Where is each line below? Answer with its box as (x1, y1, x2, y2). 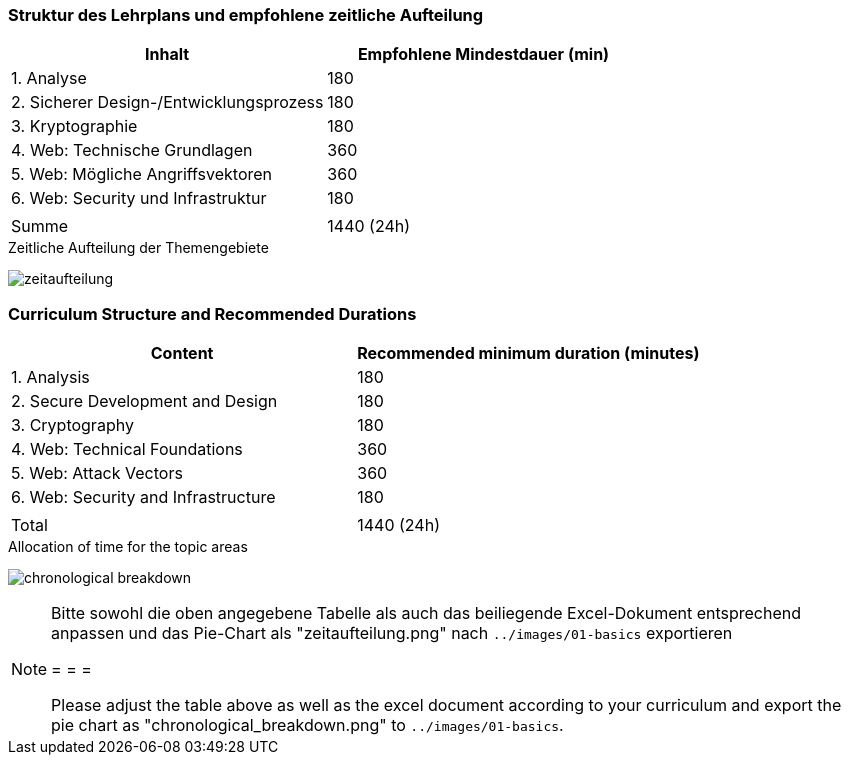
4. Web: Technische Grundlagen (11, 140, 253, 161)
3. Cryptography (11, 415, 134, 436)
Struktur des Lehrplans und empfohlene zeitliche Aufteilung (8, 5, 484, 25)
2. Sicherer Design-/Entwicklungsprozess (11, 92, 324, 113)
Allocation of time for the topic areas (8, 538, 248, 556)
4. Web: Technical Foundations (11, 439, 243, 460)
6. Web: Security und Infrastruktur (11, 188, 267, 209)
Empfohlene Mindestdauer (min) (357, 44, 610, 65)
